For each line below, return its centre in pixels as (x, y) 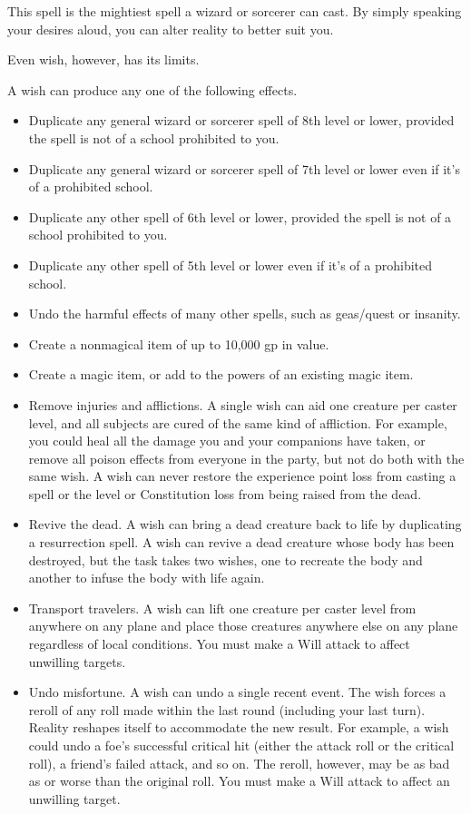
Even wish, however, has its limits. (103, 59)
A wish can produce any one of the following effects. (152, 89)
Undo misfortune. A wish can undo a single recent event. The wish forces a (237, 692)
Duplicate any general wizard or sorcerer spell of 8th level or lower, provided (241, 120)
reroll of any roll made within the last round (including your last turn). (227, 709)
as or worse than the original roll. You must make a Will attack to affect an (239, 781)
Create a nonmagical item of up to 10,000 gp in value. (179, 343)
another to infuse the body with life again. (147, 578)
